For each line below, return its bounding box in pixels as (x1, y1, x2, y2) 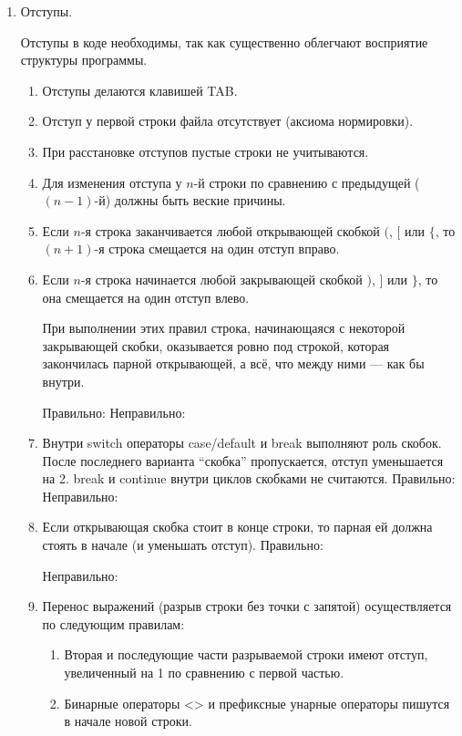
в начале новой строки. (64, 711, 192, 731)
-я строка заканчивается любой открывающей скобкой (80, 221, 380, 240)
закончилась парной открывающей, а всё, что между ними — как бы (42, 354, 425, 373)
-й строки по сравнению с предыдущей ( (193, 172, 420, 192)
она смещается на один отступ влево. (42, 287, 250, 306)
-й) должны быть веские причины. (94, 191, 286, 210)
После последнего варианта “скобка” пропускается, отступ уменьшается (42, 451, 444, 470)
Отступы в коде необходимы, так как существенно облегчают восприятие (20, 32, 428, 51)
